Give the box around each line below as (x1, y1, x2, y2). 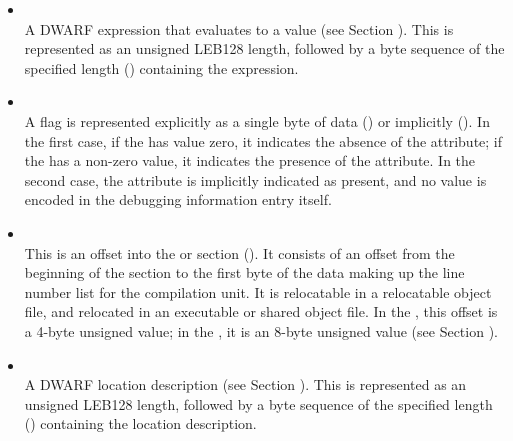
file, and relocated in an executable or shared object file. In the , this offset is (24, 301, 498, 322)
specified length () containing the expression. (24, 57, 299, 78)
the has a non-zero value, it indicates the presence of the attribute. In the (24, 150, 476, 171)
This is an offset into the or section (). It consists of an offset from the (24, 242, 455, 263)
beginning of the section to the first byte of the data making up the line (24, 262, 465, 283)
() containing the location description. (24, 413, 257, 434)
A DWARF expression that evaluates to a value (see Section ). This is (24, 18, 454, 39)
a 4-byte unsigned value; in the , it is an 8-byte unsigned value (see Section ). (24, 320, 498, 341)
